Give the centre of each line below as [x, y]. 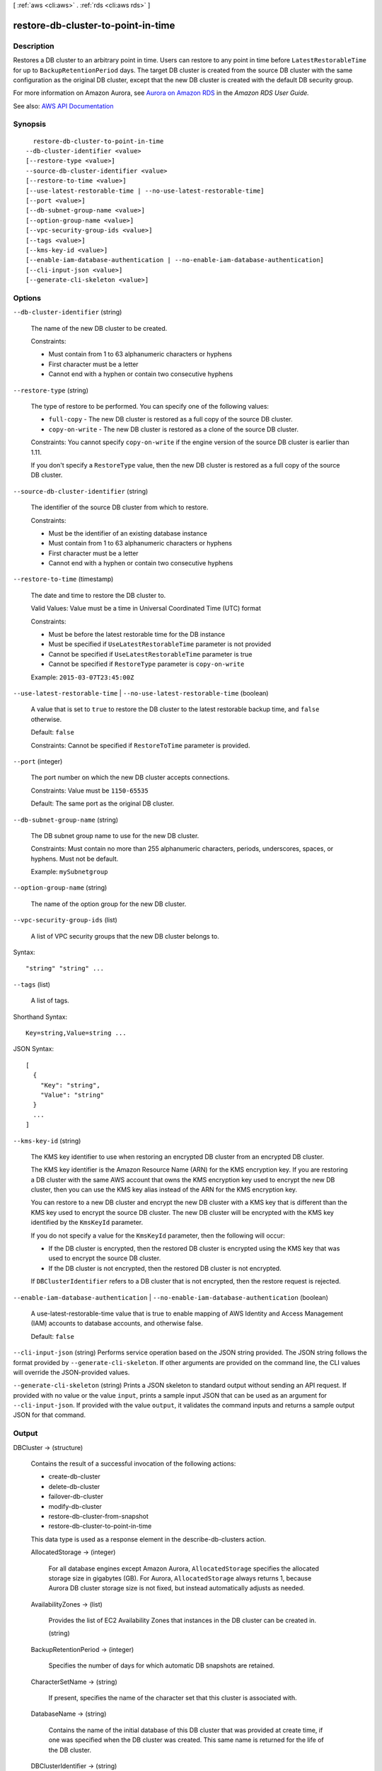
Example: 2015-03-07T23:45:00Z [82, 677]
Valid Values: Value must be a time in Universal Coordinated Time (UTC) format [146, 609]
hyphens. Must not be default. [75, 859]
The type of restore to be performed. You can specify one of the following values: [150, 407]
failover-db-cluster [76, 1496]
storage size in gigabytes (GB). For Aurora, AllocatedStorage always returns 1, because [180, 1578]
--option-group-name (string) [60, 888]
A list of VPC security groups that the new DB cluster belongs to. [125, 936]
